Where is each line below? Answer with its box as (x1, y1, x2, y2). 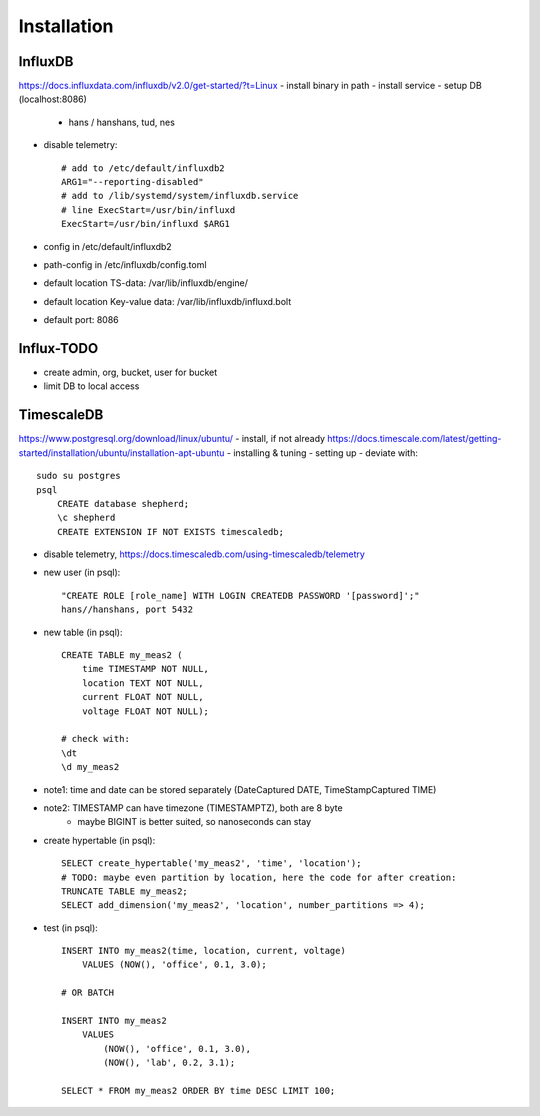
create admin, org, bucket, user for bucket (43, 366, 218, 379)
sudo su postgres (36, 470, 121, 482)
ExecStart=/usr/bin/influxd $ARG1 (61, 218, 230, 230)
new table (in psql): (43, 626, 123, 638)
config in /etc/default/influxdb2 (43, 240, 172, 252)
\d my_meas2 (61, 761, 120, 773)
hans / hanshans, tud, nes (68, 116, 175, 128)
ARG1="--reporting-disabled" (61, 176, 204, 188)
